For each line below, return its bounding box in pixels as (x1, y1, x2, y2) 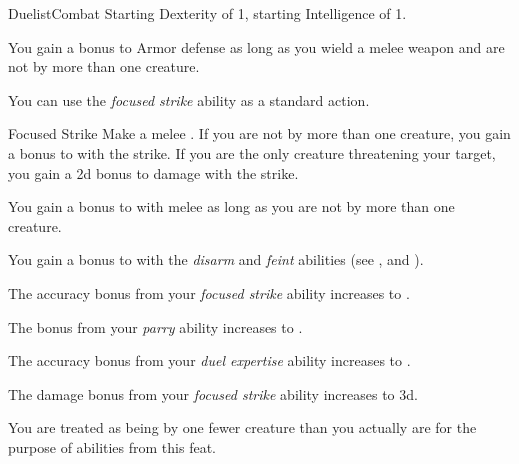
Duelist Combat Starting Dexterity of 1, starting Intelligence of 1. (8, 3, 407, 23)
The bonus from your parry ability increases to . (8, 316, 303, 337)
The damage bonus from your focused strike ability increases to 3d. (8, 383, 418, 404)
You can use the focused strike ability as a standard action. (8, 89, 370, 110)
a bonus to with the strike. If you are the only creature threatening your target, (8, 142, 496, 163)
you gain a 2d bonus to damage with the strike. (8, 162, 299, 183)
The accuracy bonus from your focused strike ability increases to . (8, 282, 410, 303)
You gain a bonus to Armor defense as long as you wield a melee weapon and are (8, 36, 505, 57)
